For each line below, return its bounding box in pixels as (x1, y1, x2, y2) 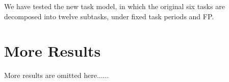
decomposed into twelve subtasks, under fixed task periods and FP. (4, 11, 214, 21)
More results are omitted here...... (4, 70, 109, 80)
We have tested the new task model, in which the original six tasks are (4, 1, 225, 11)
